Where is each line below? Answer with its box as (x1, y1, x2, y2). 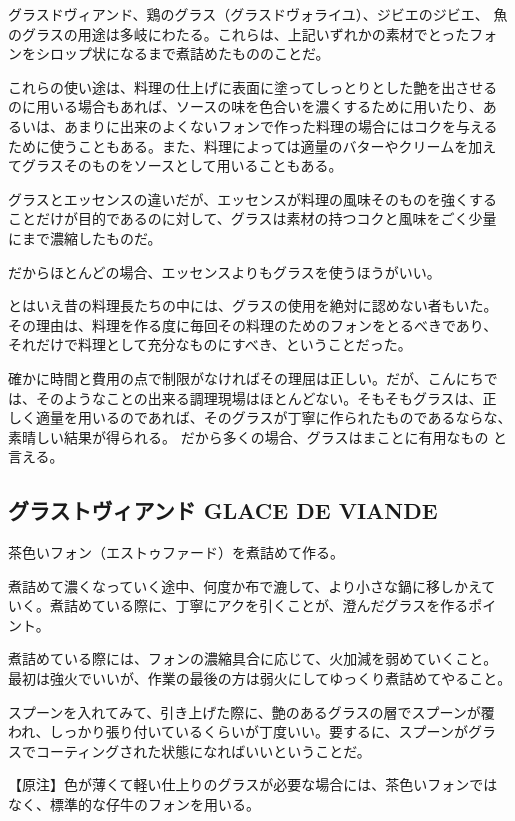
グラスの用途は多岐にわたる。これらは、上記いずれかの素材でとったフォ (21, 23, 498, 44)
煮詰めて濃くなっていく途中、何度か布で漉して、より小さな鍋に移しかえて (8, 575, 496, 596)
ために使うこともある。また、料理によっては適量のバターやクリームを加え (8, 135, 497, 156)
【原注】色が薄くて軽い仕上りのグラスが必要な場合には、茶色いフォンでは (8, 774, 498, 795)
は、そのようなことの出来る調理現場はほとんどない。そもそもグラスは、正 (8, 387, 497, 408)
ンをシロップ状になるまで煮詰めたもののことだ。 (8, 43, 330, 64)
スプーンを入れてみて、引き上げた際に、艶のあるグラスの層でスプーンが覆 (8, 701, 495, 722)
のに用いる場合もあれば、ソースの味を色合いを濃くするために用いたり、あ (8, 96, 497, 117)
